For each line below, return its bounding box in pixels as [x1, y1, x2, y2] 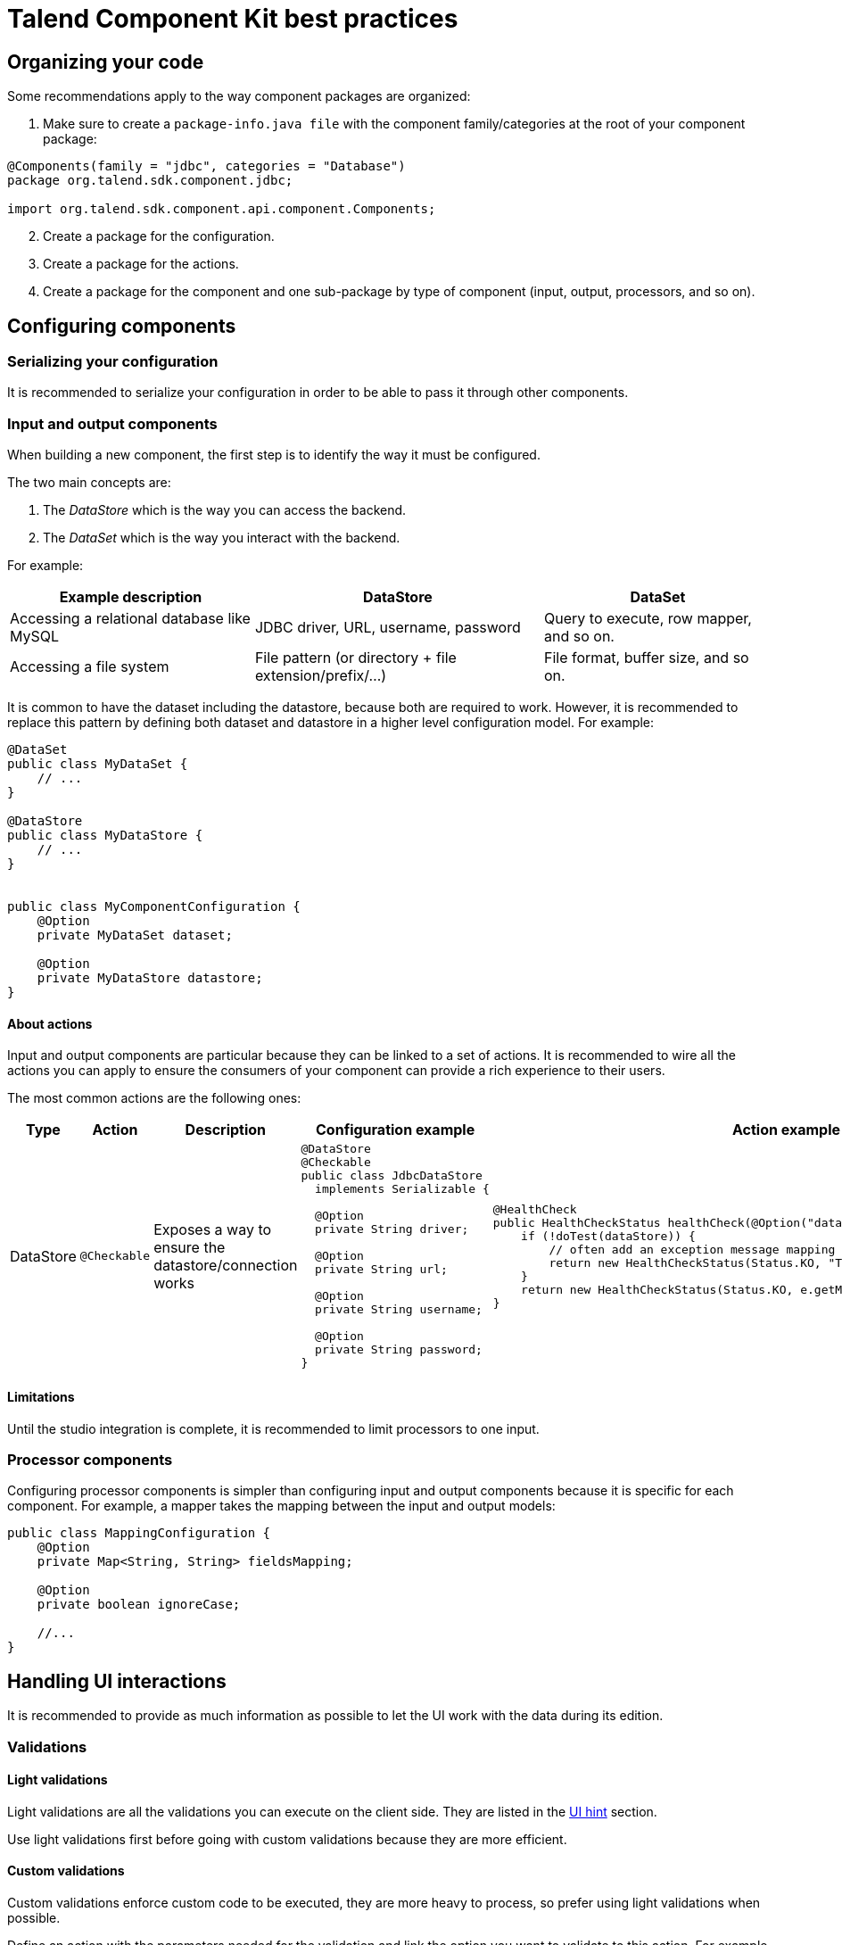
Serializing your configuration [7, 352, 219, 371]
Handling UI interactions [7, 1669, 227, 1693]
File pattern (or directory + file [254, 649, 457, 667]
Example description [59, 588, 202, 607]
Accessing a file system [10, 658, 169, 676]
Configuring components [7, 314, 236, 337]
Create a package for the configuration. [43, 228, 275, 244]
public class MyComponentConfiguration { [7, 899, 301, 915]
